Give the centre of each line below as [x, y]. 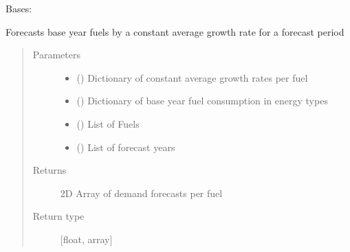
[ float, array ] [86, 239]
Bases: [19, 8]
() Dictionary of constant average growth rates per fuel [192, 77]
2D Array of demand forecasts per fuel [141, 193]
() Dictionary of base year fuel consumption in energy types [202, 101]
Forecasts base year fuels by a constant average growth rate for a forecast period [175, 31]
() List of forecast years [126, 147]
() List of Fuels [108, 123]
